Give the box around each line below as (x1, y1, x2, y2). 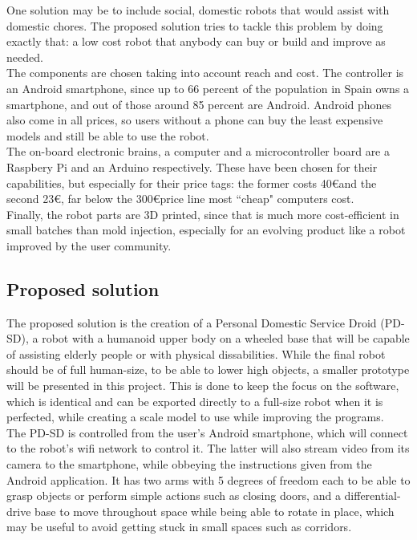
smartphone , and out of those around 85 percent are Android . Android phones (6, 95, 392, 112)
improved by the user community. (6, 237, 172, 254)
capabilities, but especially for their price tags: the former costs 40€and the (6, 174, 377, 191)
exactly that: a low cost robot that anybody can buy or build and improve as (6, 33, 386, 50)
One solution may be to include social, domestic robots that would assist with (6, 2, 390, 18)
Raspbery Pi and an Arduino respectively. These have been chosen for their (6, 158, 378, 175)
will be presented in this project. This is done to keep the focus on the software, (6, 377, 399, 394)
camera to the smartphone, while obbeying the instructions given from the (6, 456, 372, 473)
